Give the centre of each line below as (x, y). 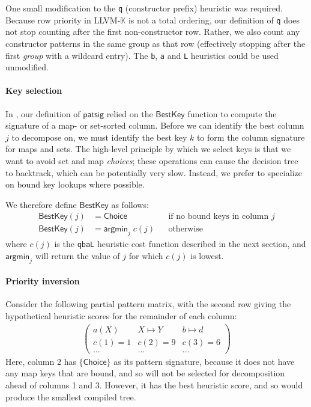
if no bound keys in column (219, 217)
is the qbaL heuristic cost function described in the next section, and (180, 244)
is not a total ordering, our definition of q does (214, 20)
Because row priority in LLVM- (63, 20)
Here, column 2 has (41, 361)
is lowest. (207, 255)
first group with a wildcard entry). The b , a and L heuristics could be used (142, 55)
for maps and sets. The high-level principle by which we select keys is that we (148, 149)
